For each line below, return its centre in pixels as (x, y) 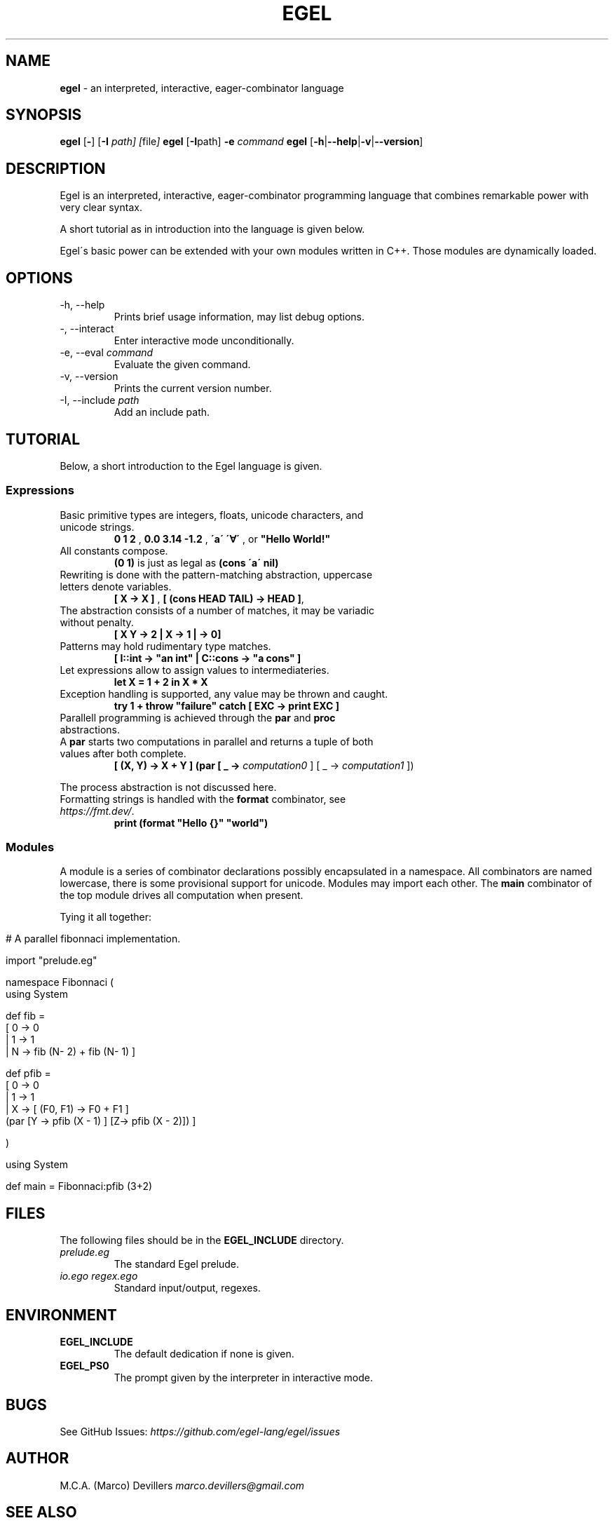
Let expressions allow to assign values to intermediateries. (195, 670)
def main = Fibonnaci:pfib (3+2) (79, 1186)
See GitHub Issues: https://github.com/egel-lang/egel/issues (200, 1431)
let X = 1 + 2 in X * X (161, 682)
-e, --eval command (107, 353)
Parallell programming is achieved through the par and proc (198, 717)
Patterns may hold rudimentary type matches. (165, 646)
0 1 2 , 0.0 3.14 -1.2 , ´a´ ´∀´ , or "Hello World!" (222, 539)
